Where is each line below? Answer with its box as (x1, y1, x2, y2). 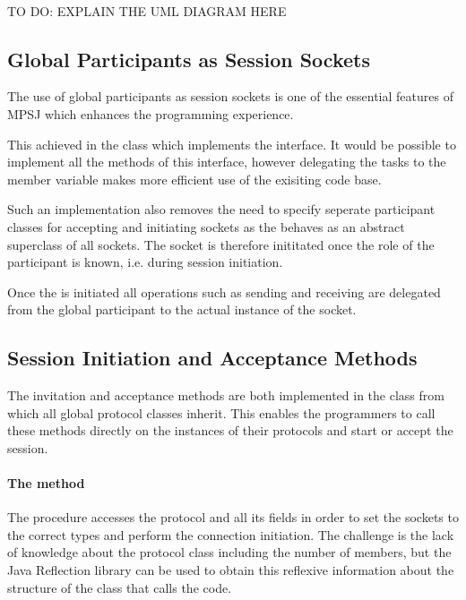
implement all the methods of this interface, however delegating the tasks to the (7, 152, 446, 171)
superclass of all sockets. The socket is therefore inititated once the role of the (7, 235, 435, 253)
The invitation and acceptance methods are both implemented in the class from (7, 386, 444, 405)
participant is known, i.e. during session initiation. (7, 253, 283, 271)
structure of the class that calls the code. (7, 578, 232, 596)
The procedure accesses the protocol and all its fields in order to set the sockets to (7, 508, 459, 527)
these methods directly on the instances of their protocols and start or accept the (7, 421, 453, 440)
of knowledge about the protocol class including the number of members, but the (7, 543, 452, 561)
